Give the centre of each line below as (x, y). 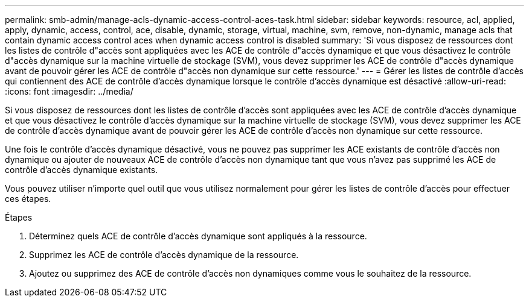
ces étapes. (28, 199)
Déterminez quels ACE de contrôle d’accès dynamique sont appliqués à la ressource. (198, 236)
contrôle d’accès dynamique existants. (82, 170)
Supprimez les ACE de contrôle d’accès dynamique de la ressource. (164, 255)
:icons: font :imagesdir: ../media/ (69, 91)
